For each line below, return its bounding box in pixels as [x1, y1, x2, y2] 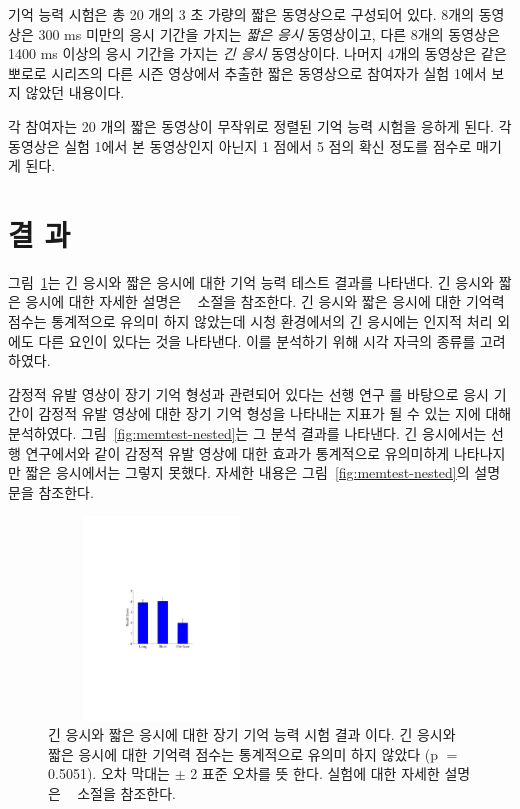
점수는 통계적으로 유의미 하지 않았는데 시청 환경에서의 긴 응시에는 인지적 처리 [8, 311, 493, 332]
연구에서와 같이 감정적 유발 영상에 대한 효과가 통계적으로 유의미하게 [25, 442, 450, 463]
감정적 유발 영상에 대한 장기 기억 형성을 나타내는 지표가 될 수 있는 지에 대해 [38, 403, 512, 424]
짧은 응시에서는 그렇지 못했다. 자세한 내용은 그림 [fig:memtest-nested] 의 [25, 462, 470, 483]
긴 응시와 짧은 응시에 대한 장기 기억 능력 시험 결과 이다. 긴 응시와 [48, 724, 456, 745]
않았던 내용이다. [25, 82, 125, 103]
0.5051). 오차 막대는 [48, 763, 170, 784]
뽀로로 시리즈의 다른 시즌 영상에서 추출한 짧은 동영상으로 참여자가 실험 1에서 [8, 62, 487, 83]
